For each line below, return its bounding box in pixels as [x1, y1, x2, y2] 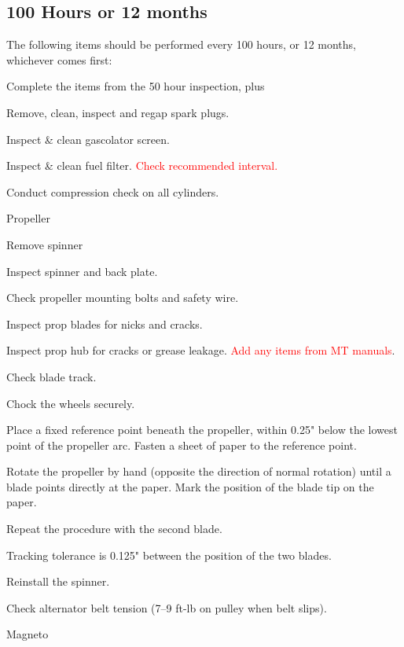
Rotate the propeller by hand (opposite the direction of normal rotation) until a [6, 463, 391, 480]
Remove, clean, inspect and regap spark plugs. [6, 104, 230, 120]
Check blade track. [6, 368, 97, 384]
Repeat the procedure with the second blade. [6, 520, 222, 537]
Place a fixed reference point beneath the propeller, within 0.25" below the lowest [6, 421, 398, 438]
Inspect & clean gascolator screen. [6, 131, 170, 147]
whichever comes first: [6, 51, 112, 68]
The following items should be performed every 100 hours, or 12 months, [6, 36, 357, 53]
